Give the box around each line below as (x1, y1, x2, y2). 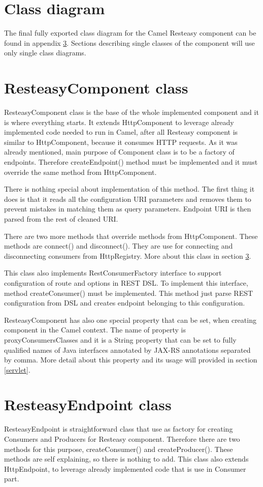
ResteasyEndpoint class (4, 394, 172, 415)
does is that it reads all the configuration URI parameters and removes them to (4, 193, 251, 204)
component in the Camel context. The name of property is (4, 324, 186, 335)
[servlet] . (4, 364, 30, 375)
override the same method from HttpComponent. (4, 166, 157, 177)
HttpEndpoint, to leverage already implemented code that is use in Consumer (4, 463, 246, 474)
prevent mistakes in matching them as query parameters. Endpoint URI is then (4, 203, 251, 214)
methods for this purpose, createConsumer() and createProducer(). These (4, 443, 233, 454)
